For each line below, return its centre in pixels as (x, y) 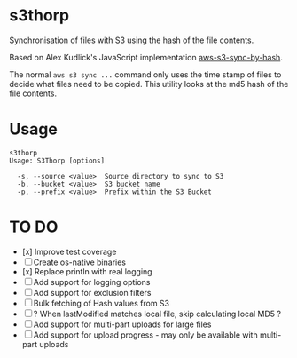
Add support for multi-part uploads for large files (122, 324)
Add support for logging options (92, 282)
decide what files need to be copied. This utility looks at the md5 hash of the (149, 84)
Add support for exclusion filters (92, 292)
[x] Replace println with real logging (87, 271)
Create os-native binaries (80, 262)
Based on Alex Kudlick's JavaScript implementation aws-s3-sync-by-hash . (146, 57)
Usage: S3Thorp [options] (57, 161)
